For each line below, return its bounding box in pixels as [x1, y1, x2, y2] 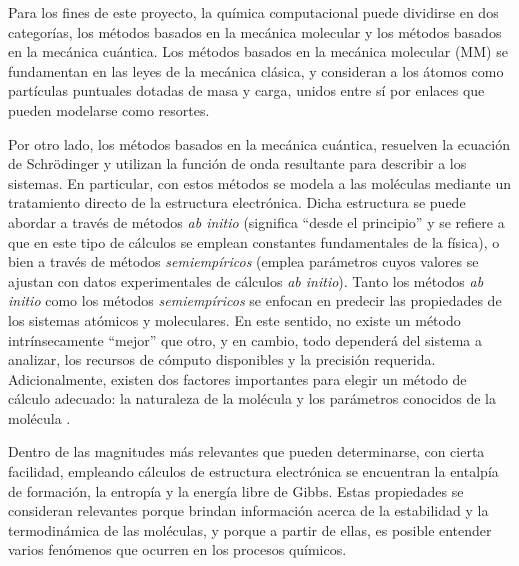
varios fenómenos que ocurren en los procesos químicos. [8, 539, 347, 560]
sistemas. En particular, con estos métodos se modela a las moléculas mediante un [8, 172, 511, 193]
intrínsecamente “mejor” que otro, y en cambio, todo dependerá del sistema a [8, 329, 483, 350]
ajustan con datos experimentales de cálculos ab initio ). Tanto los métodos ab [8, 270, 484, 291]
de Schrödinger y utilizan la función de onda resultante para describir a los [8, 153, 467, 174]
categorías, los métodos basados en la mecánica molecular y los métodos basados [8, 21, 502, 42]
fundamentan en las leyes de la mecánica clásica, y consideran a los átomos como [8, 60, 504, 81]
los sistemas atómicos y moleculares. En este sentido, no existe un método [8, 309, 461, 330]
